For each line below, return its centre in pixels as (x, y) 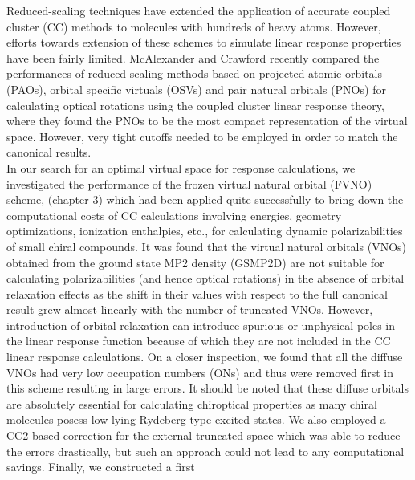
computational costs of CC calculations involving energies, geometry (174, 215)
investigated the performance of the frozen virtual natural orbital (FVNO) (189, 183)
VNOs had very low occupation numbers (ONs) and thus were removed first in (200, 372)
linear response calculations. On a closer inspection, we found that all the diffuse (205, 357)
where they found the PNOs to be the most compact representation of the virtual (207, 121)
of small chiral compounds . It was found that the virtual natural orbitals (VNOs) (206, 246)
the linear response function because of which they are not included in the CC (199, 341)
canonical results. (49, 152)
